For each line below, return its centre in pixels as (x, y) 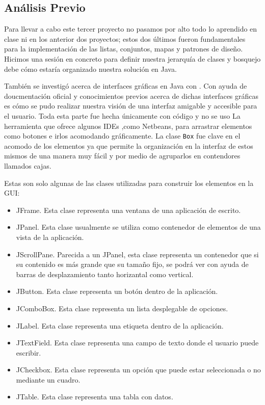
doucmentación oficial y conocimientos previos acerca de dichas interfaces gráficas (131, 96)
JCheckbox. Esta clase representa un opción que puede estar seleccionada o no (138, 370)
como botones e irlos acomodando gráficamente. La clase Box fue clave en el (122, 136)
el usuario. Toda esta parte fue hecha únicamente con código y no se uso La (122, 115)
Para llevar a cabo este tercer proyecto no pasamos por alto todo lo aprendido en (131, 29)
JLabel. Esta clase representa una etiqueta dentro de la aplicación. (120, 325)
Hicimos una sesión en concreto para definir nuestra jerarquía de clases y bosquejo (132, 58)
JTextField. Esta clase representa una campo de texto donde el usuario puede (137, 343)
